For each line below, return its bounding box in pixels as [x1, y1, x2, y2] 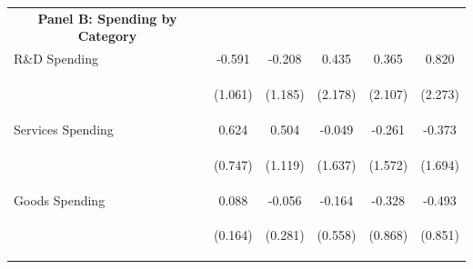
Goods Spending [14, 190, 106, 209]
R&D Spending [14, 49, 98, 68]
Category [77, 26, 137, 45]
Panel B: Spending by [37, 8, 177, 27]
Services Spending [14, 119, 114, 138]
